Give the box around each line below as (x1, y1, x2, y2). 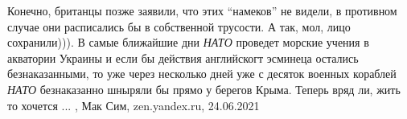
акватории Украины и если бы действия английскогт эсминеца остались (7, 49, 359, 66)
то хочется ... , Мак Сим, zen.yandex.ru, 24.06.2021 (7, 96, 260, 113)
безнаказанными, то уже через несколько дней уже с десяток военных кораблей (7, 65, 397, 82)
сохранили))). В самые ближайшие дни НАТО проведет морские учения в (7, 34, 369, 51)
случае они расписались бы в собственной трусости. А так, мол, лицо (7, 18, 351, 35)
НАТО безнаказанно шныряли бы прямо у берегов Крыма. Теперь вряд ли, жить (7, 80, 401, 97)
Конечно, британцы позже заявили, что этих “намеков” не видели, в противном (7, 2, 397, 18)
